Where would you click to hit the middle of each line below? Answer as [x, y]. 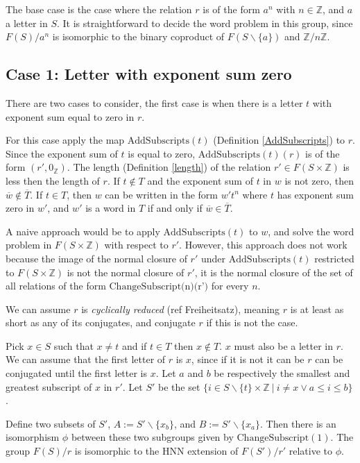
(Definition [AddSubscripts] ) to [279, 140]
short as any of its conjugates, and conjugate [101, 322]
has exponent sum [315, 194]
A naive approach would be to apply [83, 231]
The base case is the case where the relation [99, 9]
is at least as [317, 309]
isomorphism [33, 437]
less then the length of [53, 180]
